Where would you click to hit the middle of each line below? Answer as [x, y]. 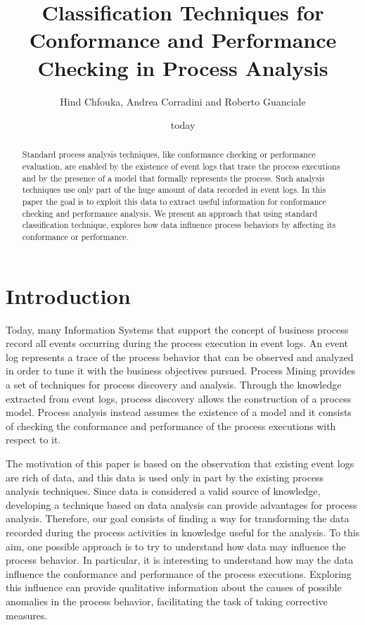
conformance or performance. [75, 237]
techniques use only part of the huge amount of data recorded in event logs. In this [174, 190]
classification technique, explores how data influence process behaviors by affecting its [179, 225]
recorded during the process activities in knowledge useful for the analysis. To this [183, 532]
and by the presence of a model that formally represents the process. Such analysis [173, 178]
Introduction [68, 295]
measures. [27, 615]
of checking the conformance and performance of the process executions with [171, 425]
